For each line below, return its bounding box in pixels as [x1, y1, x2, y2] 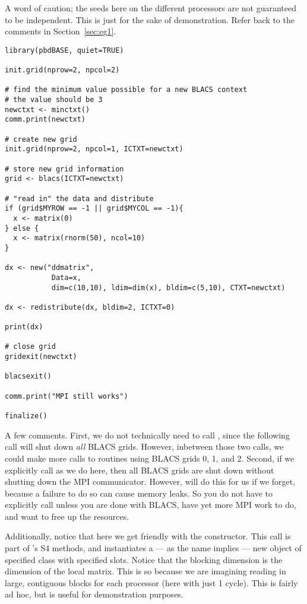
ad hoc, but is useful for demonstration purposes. [5, 588, 183, 600]
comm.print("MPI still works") [5, 392, 128, 400]
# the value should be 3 [5, 96, 103, 104]
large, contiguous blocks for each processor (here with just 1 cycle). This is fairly [5, 576, 298, 589]
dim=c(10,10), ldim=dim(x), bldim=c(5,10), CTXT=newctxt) [51, 283, 286, 292]
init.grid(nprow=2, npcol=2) [5, 66, 120, 75]
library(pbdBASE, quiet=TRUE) [5, 46, 124, 55]
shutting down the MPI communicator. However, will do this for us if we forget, [5, 475, 296, 488]
